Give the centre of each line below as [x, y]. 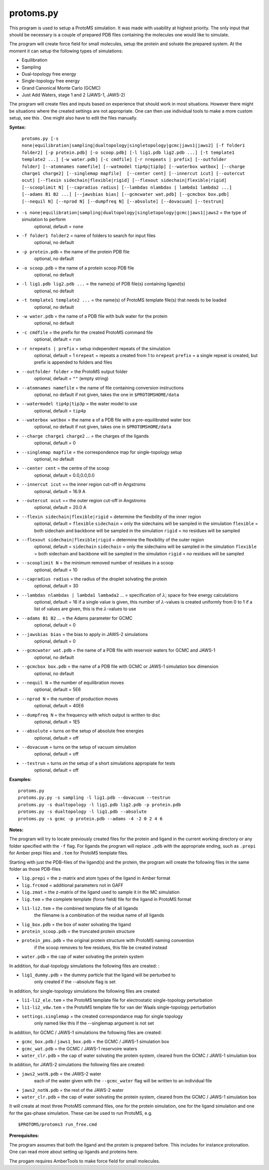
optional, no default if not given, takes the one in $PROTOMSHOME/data [107, 394]
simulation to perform [44, 220]
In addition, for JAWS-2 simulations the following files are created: [77, 1065]
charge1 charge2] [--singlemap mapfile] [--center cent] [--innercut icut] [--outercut [133, 173]
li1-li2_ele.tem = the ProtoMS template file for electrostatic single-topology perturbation [117, 1000]
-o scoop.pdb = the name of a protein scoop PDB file [78, 268]
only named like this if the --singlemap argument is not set [94, 1023]
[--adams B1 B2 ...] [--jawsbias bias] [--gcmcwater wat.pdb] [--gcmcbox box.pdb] [125, 195]
